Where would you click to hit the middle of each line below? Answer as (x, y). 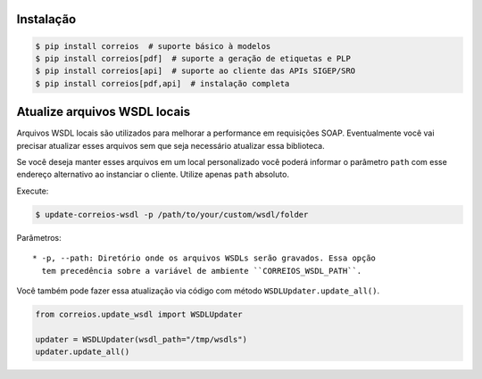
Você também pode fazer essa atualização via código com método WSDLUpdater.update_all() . (198, 291)
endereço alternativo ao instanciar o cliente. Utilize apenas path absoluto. (153, 175)
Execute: (33, 191)
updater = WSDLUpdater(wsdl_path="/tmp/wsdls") (141, 339)
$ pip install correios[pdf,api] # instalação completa (162, 83)
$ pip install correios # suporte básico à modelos (153, 46)
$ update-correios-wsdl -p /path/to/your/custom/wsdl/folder (172, 214)
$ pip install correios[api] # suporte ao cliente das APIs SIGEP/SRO (195, 71)
